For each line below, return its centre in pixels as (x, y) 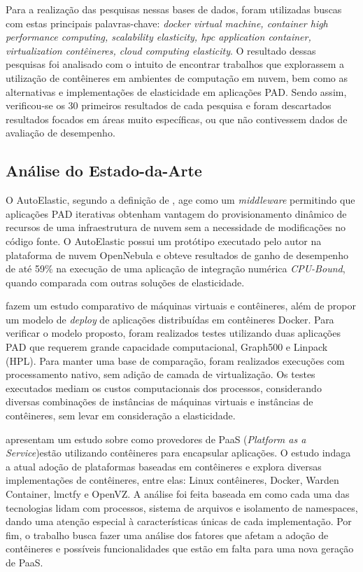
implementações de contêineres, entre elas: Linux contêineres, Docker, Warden (172, 480)
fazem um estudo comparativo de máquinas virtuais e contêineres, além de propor (181, 306)
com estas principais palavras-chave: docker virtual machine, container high (167, 23)
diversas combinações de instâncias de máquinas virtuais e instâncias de (159, 402)
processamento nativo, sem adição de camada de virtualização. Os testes (161, 374)
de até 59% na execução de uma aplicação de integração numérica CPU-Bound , (176, 268)
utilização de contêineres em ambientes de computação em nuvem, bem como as (177, 77)
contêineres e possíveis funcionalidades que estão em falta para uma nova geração (180, 549)
